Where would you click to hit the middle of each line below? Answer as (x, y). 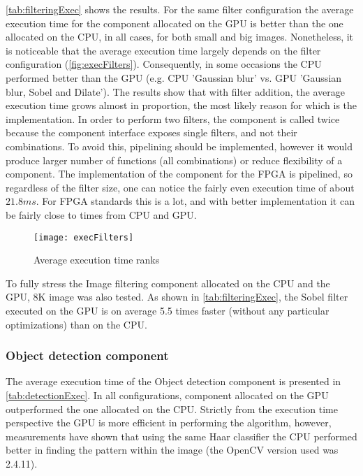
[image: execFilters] (84, 237)
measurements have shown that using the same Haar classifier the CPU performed (181, 436)
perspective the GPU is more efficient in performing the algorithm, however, (169, 423)
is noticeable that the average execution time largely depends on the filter (163, 50)
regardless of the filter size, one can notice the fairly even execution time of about (180, 187)
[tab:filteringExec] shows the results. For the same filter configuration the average (180, 9)
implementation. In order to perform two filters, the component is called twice (173, 118)
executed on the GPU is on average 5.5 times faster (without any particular (168, 310)
